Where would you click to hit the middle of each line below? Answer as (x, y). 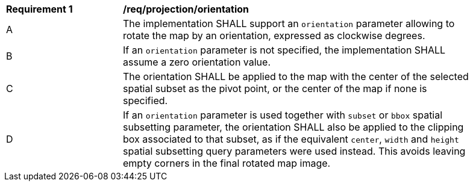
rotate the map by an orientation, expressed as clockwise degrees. (274, 36)
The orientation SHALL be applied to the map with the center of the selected (296, 76)
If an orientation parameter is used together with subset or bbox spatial (283, 115)
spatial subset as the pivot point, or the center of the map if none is (275, 88)
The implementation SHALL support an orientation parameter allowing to (289, 23)
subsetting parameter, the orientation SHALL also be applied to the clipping (293, 127)
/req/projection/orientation (186, 9)
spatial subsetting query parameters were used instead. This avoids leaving (294, 151)
